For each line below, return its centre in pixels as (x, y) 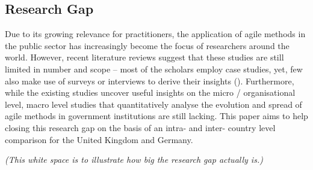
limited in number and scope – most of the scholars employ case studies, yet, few (154, 69)
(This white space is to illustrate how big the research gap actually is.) (134, 160)
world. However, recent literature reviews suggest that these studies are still (144, 57)
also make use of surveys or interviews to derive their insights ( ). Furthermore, (150, 81)
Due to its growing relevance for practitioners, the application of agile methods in (155, 34)
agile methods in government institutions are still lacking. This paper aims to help (156, 116)
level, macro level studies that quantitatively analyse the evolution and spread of (153, 104)
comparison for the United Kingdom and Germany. (99, 139)
